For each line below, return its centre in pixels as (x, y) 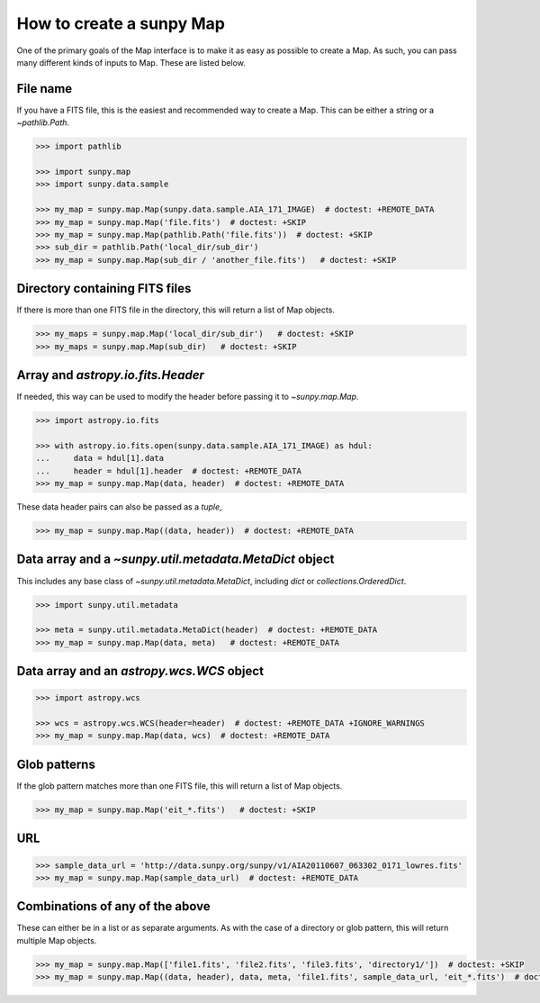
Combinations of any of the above (113, 906)
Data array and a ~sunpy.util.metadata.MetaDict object (175, 560)
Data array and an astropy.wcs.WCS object (140, 671)
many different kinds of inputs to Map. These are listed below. (131, 62)
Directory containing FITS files (104, 289)
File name (45, 89)
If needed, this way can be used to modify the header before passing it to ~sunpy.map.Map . (188, 397)
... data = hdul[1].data (100, 458)
